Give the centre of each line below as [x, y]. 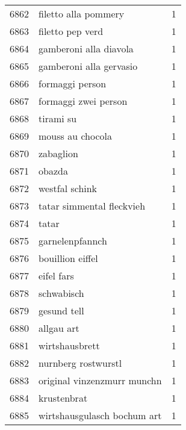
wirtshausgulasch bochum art [100, 415]
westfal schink [68, 188]
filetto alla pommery [82, 14]
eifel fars [56, 276]
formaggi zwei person [83, 101]
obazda [53, 171]
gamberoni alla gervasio [88, 66]
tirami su [58, 118]
